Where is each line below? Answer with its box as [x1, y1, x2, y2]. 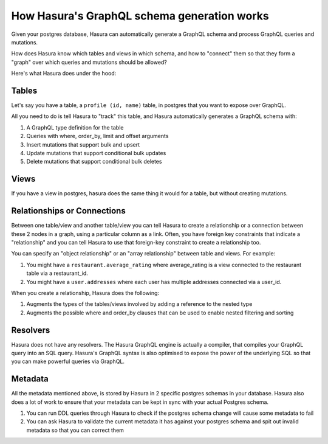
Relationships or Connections [11, 206, 126, 216]
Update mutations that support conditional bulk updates [26, 149, 166, 156]
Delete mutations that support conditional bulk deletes [26, 158, 162, 165]
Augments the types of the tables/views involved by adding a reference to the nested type [26, 300, 253, 308]
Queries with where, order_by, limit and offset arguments [26, 133, 169, 140]
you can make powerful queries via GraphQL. [11, 358, 125, 365]
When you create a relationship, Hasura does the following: [11, 289, 160, 296]
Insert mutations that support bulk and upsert [26, 140, 140, 148]
